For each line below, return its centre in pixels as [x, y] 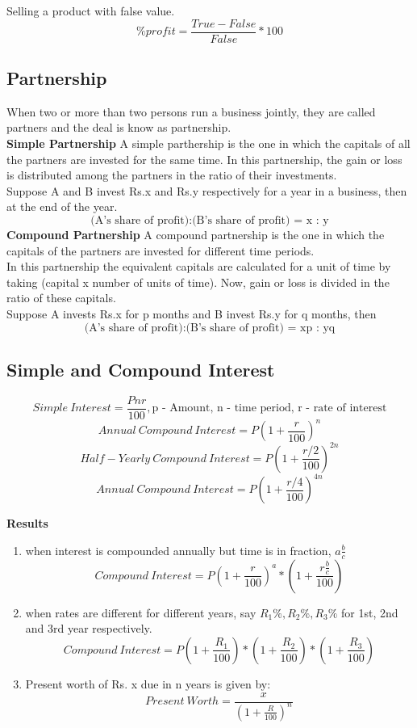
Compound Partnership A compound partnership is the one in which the [196, 235]
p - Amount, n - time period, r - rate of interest [269, 408]
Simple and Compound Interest [141, 369]
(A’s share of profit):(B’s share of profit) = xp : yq [210, 328]
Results [27, 523]
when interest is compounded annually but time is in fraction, [178, 550]
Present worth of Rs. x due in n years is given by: [148, 683]
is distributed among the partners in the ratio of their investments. [172, 175]
